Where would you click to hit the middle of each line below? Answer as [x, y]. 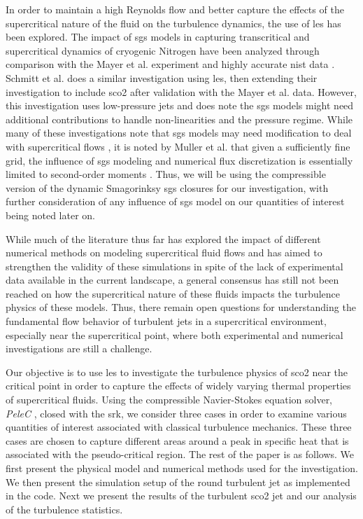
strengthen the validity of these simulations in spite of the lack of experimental [175, 266]
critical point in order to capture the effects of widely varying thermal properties [178, 386]
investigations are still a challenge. [79, 348]
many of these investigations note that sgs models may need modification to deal [179, 133]
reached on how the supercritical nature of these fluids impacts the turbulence [173, 293]
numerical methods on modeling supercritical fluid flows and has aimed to [164, 252]
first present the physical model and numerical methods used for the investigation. [182, 468]
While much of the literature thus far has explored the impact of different [163, 238]
